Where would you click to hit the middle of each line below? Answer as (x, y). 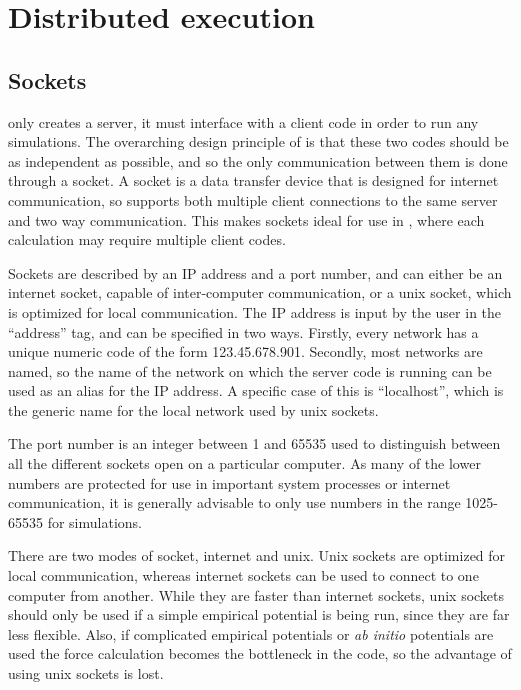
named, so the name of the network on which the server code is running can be (250, 370)
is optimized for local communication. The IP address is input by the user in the (255, 311)
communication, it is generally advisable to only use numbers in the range (234, 502)
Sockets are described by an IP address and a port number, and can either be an (255, 272)
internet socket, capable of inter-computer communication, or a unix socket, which (260, 292)
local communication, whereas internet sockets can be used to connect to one (243, 575)
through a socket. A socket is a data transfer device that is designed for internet (253, 180)
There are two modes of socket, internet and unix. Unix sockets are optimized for (257, 555)
